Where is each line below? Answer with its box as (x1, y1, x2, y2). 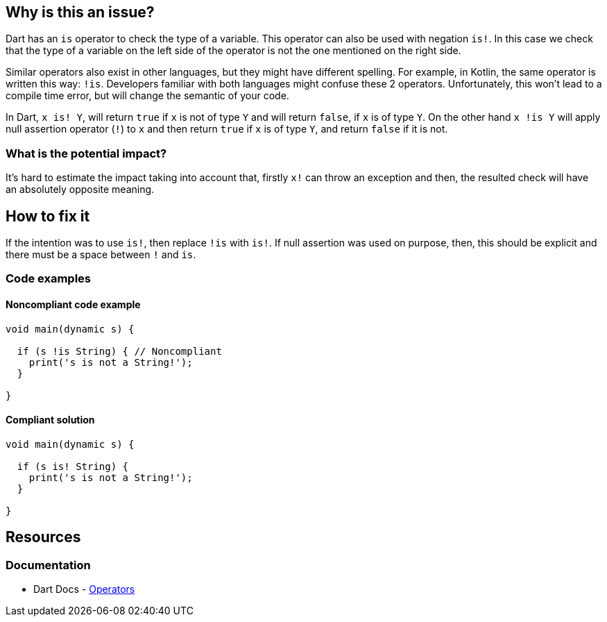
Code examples (6, 271, 92, 286)
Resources (6, 528, 81, 546)
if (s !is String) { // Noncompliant (17, 345, 222, 357)
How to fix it (6, 207, 90, 225)
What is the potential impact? (6, 146, 167, 160)
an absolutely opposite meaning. (6, 183, 155, 196)
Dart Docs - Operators (33, 583, 135, 596)
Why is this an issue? (6, 3, 155, 21)
